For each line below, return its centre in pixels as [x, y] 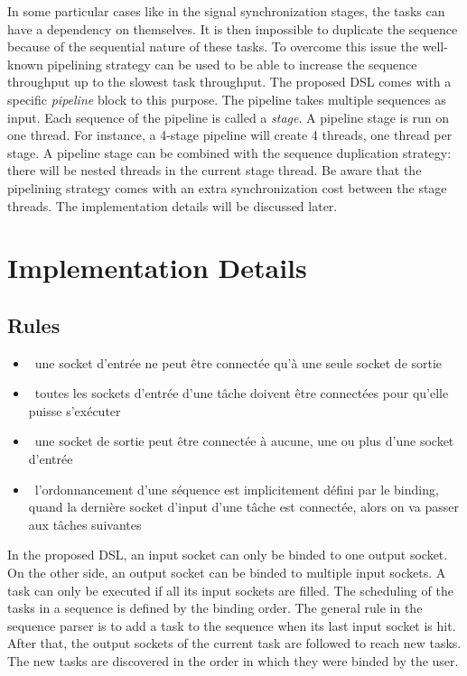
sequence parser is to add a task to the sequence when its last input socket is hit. [232, 625]
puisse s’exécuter [75, 410]
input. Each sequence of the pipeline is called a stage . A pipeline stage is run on [229, 117]
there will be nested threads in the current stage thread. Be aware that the [215, 170]
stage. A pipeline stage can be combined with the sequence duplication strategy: [229, 152]
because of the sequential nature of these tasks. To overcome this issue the [213, 46]
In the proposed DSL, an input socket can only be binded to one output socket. [228, 555]
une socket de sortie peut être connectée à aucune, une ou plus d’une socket [244, 441]
